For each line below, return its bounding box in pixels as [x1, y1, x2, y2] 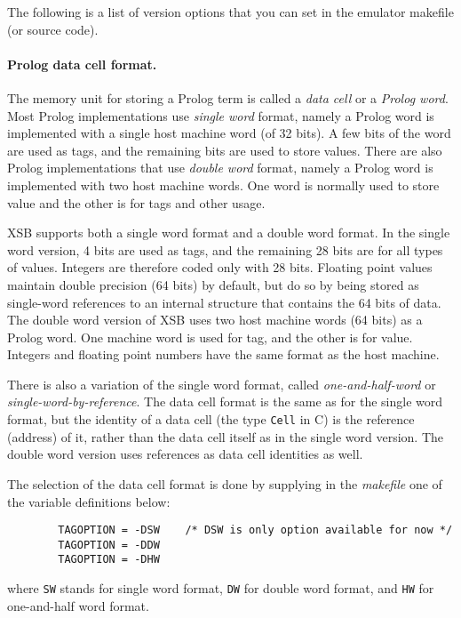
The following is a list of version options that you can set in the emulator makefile [7, 3, 454, 20]
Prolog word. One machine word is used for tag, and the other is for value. [7, 327, 413, 346]
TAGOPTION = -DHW [58, 553, 160, 566]
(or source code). [7, 20, 99, 38]
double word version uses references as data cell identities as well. [7, 445, 363, 463]
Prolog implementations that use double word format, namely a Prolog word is [7, 158, 433, 177]
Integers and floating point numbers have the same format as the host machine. [7, 345, 440, 364]
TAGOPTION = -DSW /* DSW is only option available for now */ [58, 524, 453, 537]
